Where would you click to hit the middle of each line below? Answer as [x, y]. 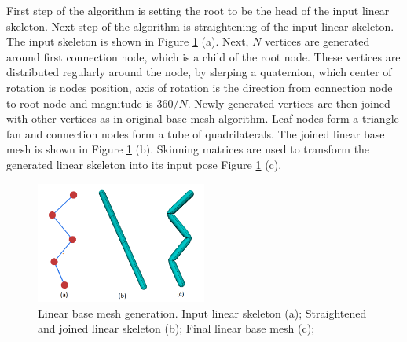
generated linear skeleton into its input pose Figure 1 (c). [144, 164]
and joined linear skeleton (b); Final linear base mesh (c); [176, 328]
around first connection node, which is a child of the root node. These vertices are [203, 56]
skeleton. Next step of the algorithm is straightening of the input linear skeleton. [200, 26]
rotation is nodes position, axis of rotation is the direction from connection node [200, 87]
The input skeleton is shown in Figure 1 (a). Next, [128, 41]
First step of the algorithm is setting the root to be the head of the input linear [198, 10]
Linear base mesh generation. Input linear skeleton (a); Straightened [202, 313]
